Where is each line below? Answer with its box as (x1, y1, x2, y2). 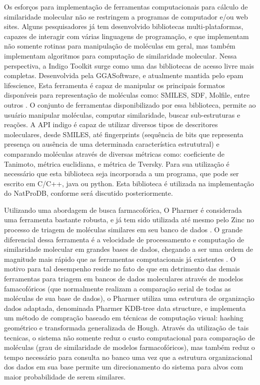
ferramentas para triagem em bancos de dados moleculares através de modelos (4, 273, 243, 284)
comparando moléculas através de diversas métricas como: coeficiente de (4, 148, 225, 159)
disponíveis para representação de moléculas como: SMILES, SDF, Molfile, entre (4, 90, 250, 100)
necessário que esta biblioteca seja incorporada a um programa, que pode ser (4, 168, 239, 179)
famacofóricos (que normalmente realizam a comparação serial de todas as (4, 283, 231, 293)
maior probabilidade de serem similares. (4, 371, 126, 381)
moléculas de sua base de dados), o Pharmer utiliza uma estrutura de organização (4, 293, 254, 303)
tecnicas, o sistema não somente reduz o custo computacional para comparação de (4, 332, 255, 342)
